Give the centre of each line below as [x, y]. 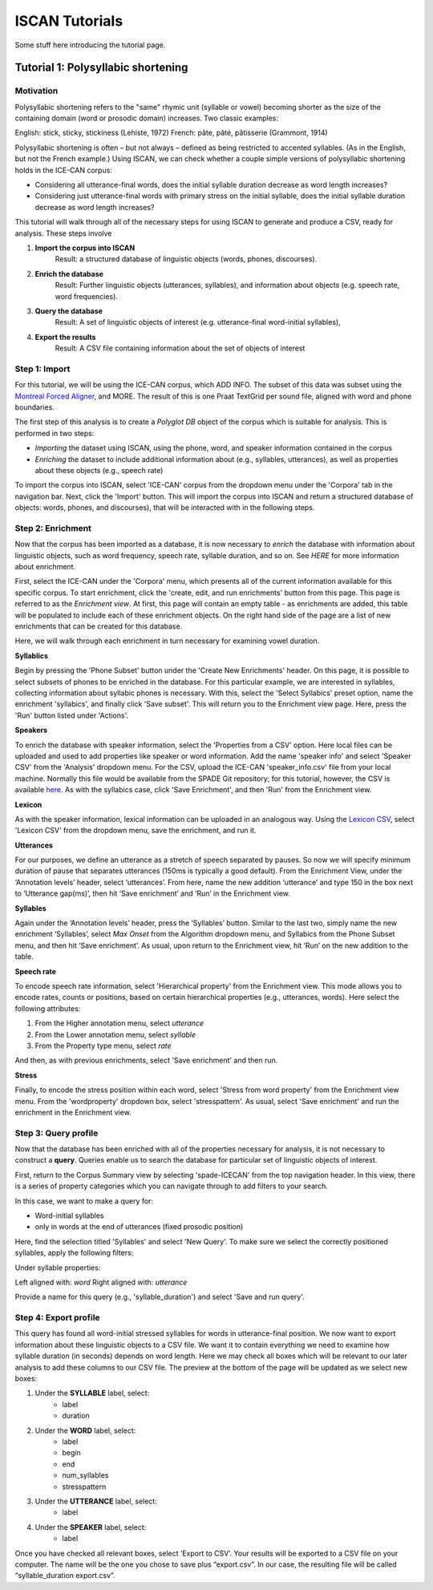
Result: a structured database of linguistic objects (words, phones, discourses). [186, 259]
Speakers [31, 730]
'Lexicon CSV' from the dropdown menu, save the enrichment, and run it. [136, 831]
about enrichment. [45, 567]
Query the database [69, 311]
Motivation [36, 91]
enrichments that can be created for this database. [99, 626]
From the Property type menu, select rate [103, 1046]
